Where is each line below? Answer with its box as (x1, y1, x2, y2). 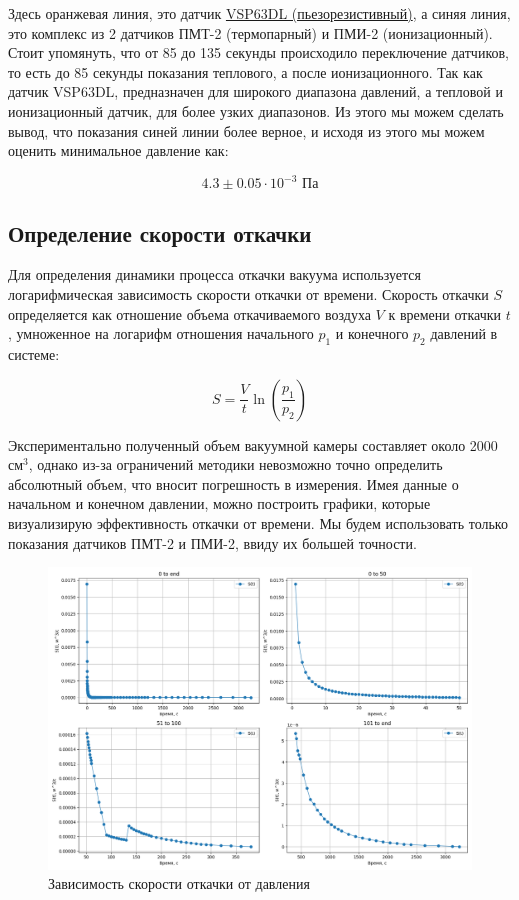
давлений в (430, 323, 498, 344)
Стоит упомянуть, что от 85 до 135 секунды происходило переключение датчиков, (8, 42, 509, 63)
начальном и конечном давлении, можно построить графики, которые (8, 493, 431, 514)
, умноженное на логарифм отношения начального (8, 323, 314, 344)
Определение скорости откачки (8, 217, 312, 248)
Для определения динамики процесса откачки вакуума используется (8, 264, 421, 285)
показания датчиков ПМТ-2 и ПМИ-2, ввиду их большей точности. (8, 532, 417, 553)
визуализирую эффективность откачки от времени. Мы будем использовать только (8, 513, 508, 533)
